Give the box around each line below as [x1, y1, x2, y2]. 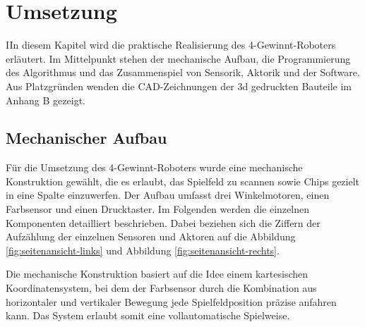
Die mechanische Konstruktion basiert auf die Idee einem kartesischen [6, 266, 309, 281]
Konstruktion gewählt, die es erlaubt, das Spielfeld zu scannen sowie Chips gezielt [6, 173, 360, 188]
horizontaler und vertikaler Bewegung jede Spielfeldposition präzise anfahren [6, 294, 337, 309]
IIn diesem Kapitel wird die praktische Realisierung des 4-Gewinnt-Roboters [6, 37, 336, 52]
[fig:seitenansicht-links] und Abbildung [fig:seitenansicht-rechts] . [6, 242, 280, 257]
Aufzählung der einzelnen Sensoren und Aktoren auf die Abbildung [6, 229, 296, 244]
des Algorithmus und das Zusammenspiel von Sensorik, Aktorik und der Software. [6, 65, 360, 80]
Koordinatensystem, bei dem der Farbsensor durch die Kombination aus [6, 280, 317, 295]
